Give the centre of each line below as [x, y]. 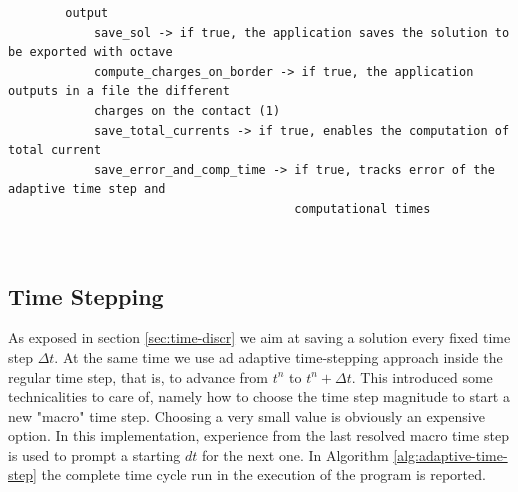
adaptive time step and [87, 189]
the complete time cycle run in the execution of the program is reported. [263, 474]
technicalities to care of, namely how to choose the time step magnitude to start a [259, 396]
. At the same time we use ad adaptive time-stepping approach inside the [278, 356]
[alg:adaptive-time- [450, 454]
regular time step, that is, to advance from [138, 376]
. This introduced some [422, 376]
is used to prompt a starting [94, 454]
